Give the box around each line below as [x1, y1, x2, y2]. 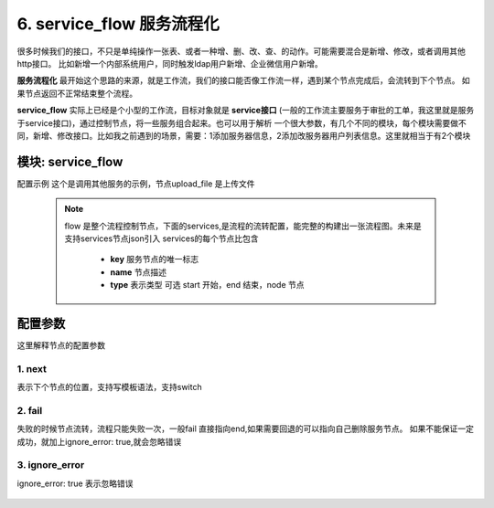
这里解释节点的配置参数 [16, 340, 105, 351]
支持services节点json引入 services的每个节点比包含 [64, 233, 260, 244]
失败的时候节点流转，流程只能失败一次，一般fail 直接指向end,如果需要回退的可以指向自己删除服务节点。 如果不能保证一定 [16, 423, 475, 434]
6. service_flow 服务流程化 [16, 14, 220, 34]
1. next [16, 362, 48, 375]
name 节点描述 [110, 266, 166, 278]
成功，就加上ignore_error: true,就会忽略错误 [16, 436, 182, 447]
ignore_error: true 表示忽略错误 [16, 478, 134, 489]
